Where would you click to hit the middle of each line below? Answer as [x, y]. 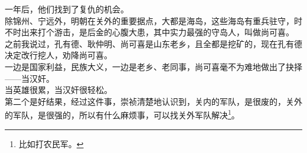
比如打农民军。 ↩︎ [51, 143]
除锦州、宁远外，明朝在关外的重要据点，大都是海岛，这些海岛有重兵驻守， [149, 20]
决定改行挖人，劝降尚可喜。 [58, 55]
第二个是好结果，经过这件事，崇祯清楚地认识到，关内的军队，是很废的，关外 [153, 101]
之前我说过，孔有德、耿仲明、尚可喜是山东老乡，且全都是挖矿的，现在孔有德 [153, 43]
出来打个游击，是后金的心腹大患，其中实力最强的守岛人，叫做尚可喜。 [157, 32]
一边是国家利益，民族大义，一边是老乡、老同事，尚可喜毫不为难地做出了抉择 [153, 66]
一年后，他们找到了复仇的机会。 [67, 9]
